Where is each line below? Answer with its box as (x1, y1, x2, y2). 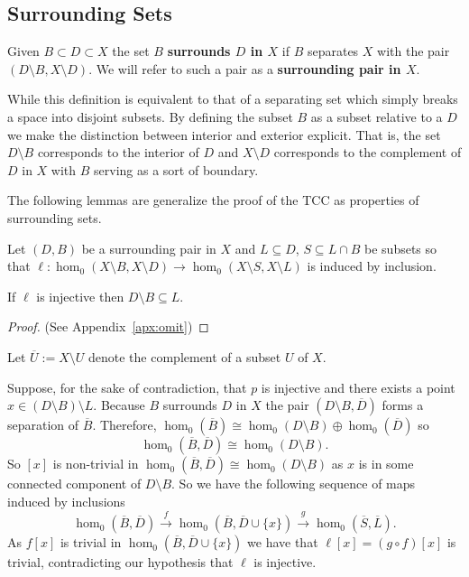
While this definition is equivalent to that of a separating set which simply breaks (7, 89, 458, 108)
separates (307, 42, 359, 60)
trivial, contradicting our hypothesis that (7, 553, 234, 572)
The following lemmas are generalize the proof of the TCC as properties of (7, 191, 419, 209)
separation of (7, 415, 79, 434)
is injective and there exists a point (261, 377, 455, 396)
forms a (382, 396, 424, 414)
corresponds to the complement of (273, 143, 462, 162)
